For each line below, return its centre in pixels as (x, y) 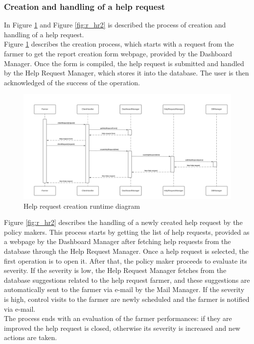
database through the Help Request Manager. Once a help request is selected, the (126, 251)
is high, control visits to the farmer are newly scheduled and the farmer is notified (127, 299)
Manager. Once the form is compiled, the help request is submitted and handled (124, 63)
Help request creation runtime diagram (82, 206)
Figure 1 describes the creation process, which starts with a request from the (119, 44)
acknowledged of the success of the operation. (72, 82)
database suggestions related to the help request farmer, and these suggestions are (127, 280)
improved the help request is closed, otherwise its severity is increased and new (122, 328)
